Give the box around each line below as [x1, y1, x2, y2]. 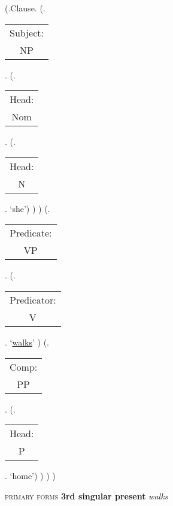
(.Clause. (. [5, 2, 45, 14]
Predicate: [10, 226, 52, 240]
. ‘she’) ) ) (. [5, 202, 50, 214]
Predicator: [10, 292, 56, 307]
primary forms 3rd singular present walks [5, 489, 168, 502]
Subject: [10, 25, 44, 40]
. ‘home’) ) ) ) [5, 469, 56, 482]
